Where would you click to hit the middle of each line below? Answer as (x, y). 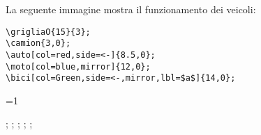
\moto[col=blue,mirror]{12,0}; (78, 66)
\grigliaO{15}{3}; (48, 32)
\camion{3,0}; (38, 43)
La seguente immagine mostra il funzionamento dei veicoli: (131, 9)
